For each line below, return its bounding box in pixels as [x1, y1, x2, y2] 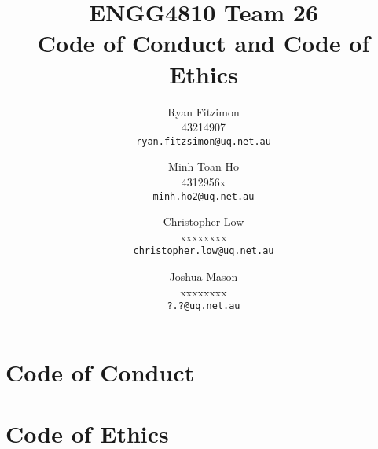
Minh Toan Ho [168, 158, 239, 175]
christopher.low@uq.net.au [133, 245, 274, 257]
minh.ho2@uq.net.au [152, 190, 255, 202]
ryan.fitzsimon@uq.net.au [136, 135, 271, 147]
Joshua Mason [169, 268, 238, 285]
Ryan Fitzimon [167, 103, 240, 120]
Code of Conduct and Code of [37, 27, 370, 59]
